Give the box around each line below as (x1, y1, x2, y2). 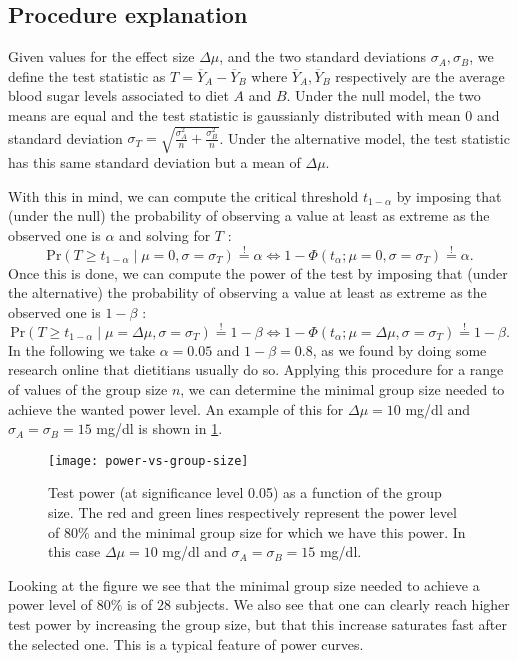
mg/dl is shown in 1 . (96, 418, 223, 439)
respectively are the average (335, 65, 505, 86)
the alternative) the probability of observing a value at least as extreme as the (8, 282, 487, 303)
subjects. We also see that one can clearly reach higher (175, 594, 510, 615)
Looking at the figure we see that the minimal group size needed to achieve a (8, 574, 480, 595)
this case (48, 541, 101, 562)
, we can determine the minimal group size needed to (180, 378, 505, 399)
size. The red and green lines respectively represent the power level (48, 501, 457, 522)
